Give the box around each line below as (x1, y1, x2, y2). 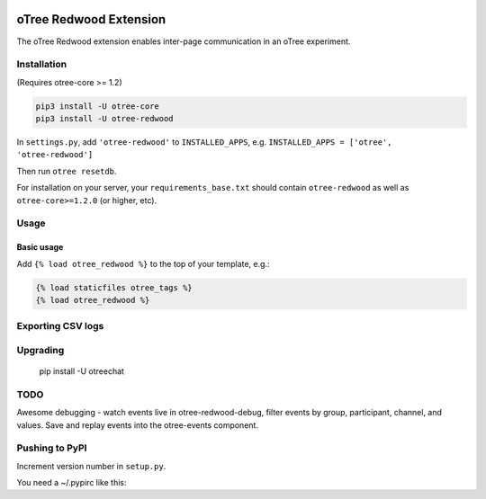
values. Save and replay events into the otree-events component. (16, 419, 258, 431)
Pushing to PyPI (16, 441, 87, 454)
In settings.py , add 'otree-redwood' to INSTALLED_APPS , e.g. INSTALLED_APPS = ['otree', (16, 137, 392, 147)
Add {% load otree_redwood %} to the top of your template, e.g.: (16, 258, 270, 269)
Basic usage (16, 242, 64, 253)
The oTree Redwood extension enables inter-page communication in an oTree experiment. (16, 36, 351, 47)
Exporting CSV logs (16, 320, 104, 333)
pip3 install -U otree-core (35, 101, 159, 111)
